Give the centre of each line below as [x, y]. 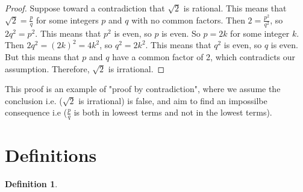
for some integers [67, 20]
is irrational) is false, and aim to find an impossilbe [173, 100]
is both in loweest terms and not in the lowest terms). [173, 112]
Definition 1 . [31, 184]
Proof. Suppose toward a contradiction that [85, 8]
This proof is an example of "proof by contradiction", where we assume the [143, 89]
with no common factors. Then [188, 20]
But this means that [42, 56]
